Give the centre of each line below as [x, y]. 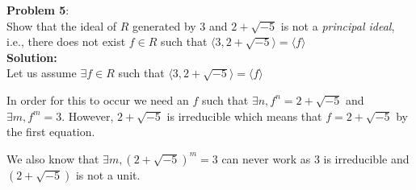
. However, [88, 116]
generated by [164, 25]
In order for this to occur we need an [98, 99]
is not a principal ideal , [338, 25]
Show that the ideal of [62, 25]
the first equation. [51, 132]
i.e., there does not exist [66, 41]
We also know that [53, 158]
